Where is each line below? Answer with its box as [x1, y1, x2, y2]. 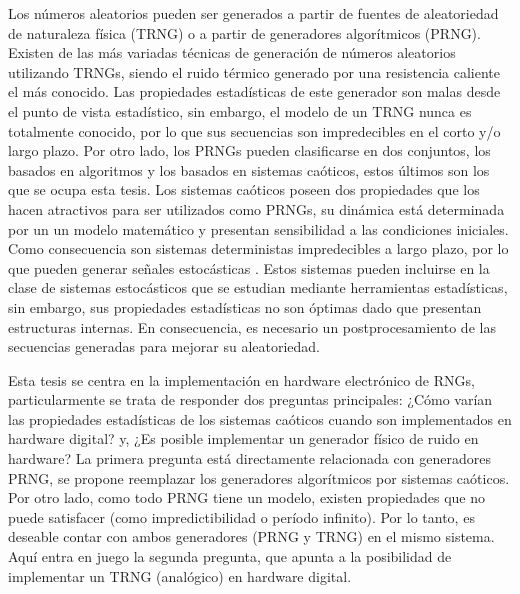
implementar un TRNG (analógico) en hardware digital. [8, 565, 352, 586]
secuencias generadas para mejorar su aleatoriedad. [8, 336, 320, 357]
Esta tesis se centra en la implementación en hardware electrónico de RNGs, [8, 369, 475, 390]
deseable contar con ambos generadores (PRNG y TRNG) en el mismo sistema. [8, 526, 495, 547]
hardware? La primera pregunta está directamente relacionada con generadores [8, 448, 491, 469]
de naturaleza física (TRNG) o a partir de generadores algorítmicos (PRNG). [8, 22, 481, 43]
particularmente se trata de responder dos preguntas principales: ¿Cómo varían [8, 389, 493, 410]
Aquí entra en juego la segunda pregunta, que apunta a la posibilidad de [8, 546, 452, 567]
